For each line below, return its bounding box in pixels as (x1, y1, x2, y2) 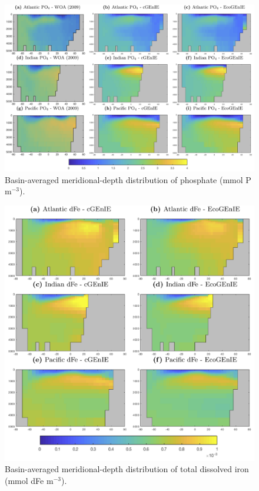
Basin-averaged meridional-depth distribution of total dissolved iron (5, 463, 249, 475)
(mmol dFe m (5, 474, 54, 486)
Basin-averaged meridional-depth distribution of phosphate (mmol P (5, 173, 251, 185)
